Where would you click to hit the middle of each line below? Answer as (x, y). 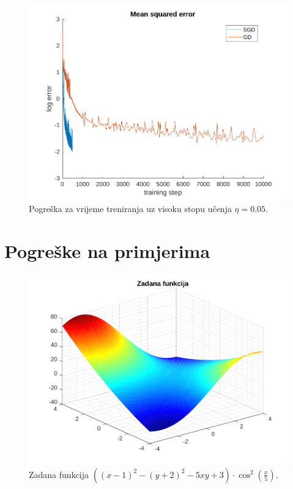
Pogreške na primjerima (107, 250)
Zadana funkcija (59, 474)
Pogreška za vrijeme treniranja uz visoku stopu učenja (130, 208)
